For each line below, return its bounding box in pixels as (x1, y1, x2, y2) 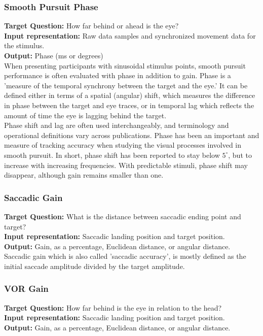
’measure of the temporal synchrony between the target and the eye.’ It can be (4, 80, 248, 90)
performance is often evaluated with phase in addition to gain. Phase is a (4, 70, 231, 81)
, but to (228, 149, 252, 160)
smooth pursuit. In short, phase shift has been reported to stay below (4, 149, 220, 160)
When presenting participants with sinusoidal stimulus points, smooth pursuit (4, 60, 246, 71)
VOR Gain (4, 282, 49, 295)
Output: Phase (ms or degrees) (4, 50, 103, 60)
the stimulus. (4, 40, 45, 51)
